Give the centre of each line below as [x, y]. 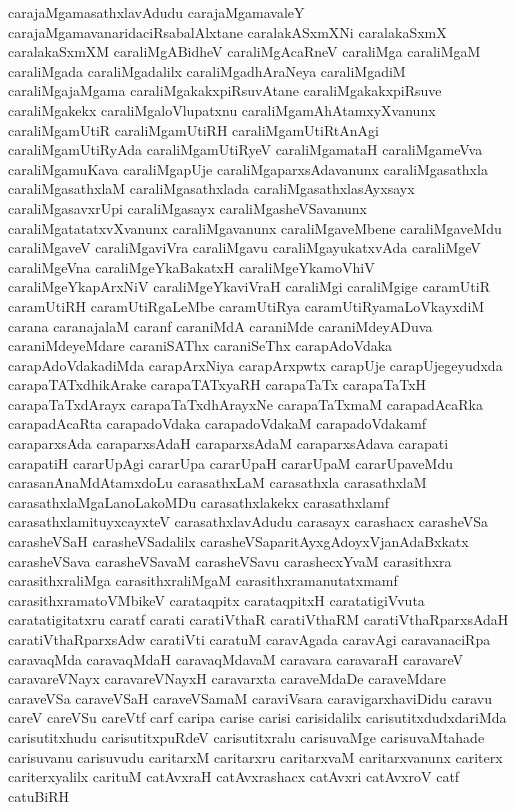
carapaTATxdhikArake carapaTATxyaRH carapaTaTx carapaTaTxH [217, 384]
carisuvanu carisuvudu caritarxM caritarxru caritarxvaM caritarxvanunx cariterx [255, 756]
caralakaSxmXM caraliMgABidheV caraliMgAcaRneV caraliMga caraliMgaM [244, 51]
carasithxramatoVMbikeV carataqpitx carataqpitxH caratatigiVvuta [216, 599]
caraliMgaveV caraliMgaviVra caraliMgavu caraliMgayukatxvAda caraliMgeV [244, 247]
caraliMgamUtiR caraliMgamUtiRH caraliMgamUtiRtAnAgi [193, 129]
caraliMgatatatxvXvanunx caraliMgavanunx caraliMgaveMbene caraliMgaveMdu [255, 227]
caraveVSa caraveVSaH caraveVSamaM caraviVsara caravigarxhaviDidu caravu [250, 697]
